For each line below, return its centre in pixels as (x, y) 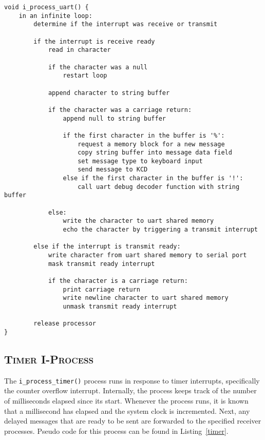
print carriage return (101, 289)
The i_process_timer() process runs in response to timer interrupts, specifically (132, 380)
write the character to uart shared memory (138, 221)
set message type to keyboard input (140, 161)
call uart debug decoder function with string (159, 187)
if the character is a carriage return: (118, 281)
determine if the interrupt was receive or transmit (126, 24)
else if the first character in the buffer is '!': (153, 178)
